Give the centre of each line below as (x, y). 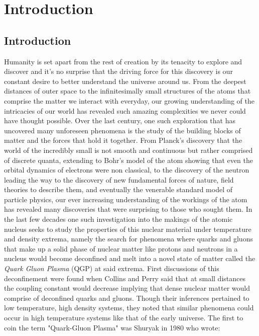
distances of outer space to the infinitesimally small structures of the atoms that (127, 91)
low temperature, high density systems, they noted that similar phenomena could (129, 308)
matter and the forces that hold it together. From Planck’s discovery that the (123, 140)
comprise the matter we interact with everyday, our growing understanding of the (129, 100)
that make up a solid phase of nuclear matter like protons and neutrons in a (121, 248)
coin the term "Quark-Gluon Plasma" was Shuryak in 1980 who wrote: (112, 327)
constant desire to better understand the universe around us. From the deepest (125, 81)
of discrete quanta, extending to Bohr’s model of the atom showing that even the (128, 160)
